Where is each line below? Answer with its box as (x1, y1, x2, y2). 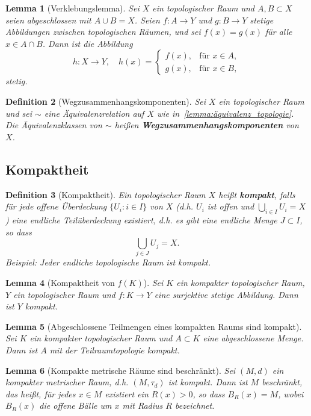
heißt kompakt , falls (218, 188, 295, 200)
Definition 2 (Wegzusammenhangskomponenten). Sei (5, 95, 206, 107)
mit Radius (122, 399, 163, 412)
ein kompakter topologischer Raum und (29, 332, 173, 344)
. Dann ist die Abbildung (42, 37, 133, 49)
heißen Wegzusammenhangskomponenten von (114, 119, 299, 131)
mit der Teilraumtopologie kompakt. (49, 344, 180, 356)
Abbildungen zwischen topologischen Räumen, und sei (5, 25, 201, 38)
